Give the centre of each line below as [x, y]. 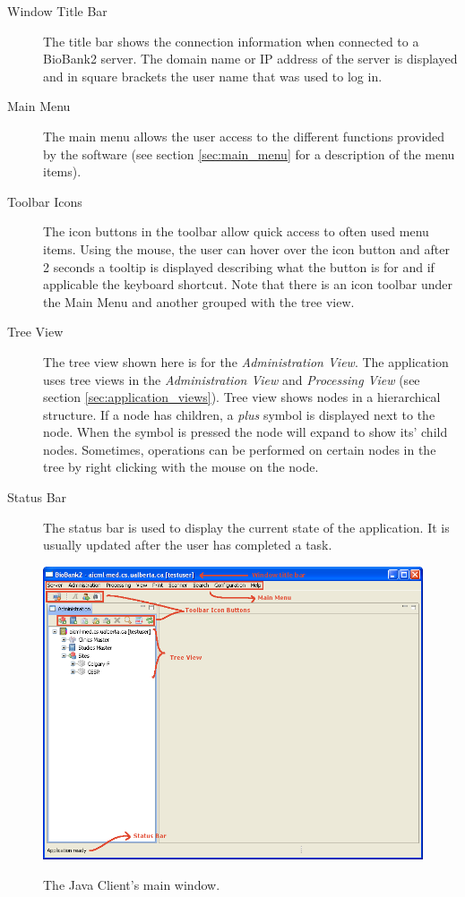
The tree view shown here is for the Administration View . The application [246, 361]
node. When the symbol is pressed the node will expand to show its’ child [245, 432]
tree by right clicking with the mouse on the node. [181, 467]
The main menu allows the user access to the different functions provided [244, 136]
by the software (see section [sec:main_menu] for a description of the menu [249, 154]
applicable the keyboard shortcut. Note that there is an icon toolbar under [248, 284]
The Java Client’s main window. [132, 884]
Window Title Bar [57, 11]
